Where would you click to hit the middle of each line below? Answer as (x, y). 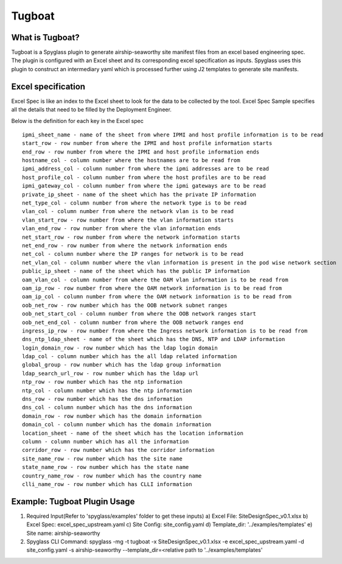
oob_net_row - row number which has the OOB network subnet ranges (125, 305)
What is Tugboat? (45, 37)
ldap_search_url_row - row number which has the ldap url (110, 373)
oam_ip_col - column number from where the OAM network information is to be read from (157, 297)
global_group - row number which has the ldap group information (122, 365)
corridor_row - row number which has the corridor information (118, 450)
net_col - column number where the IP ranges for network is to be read (133, 254)
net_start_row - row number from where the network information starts (131, 237)
